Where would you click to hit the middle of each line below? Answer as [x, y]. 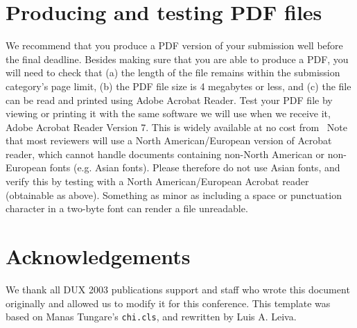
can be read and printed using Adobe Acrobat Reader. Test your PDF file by [169, 100]
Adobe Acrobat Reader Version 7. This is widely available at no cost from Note [176, 127]
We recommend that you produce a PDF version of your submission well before [174, 45]
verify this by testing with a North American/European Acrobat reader [157, 181]
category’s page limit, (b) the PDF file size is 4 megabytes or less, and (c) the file [178, 86]
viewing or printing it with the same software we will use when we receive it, [168, 113]
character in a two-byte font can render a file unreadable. [127, 208]
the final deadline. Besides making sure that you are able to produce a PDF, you [177, 59]
